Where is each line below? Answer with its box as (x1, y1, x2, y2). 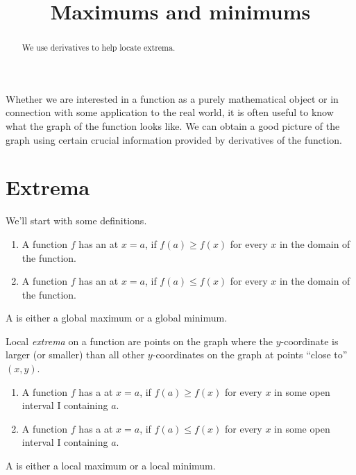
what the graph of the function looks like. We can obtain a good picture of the (6, 119, 340, 133)
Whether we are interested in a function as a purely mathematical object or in (6, 91, 339, 106)
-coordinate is (280, 333, 339, 348)
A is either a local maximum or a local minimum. (6, 458, 216, 473)
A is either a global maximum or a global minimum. (6, 310, 228, 325)
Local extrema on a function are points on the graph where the (6, 333, 273, 348)
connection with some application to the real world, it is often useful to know (6, 105, 334, 119)
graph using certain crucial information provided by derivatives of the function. (6, 132, 343, 147)
